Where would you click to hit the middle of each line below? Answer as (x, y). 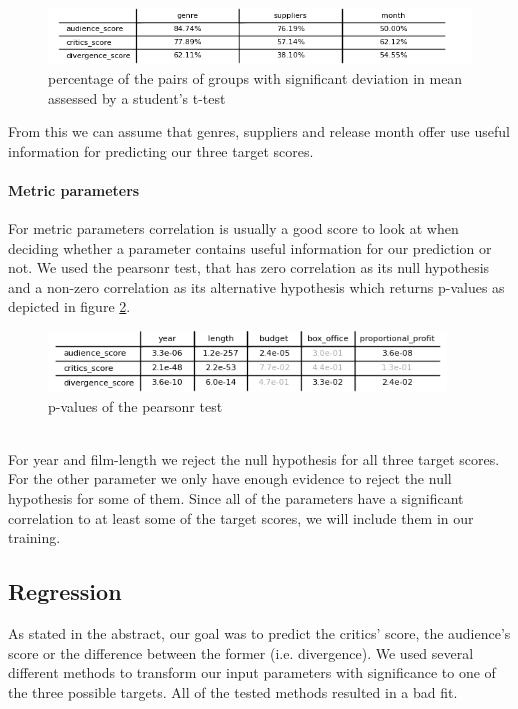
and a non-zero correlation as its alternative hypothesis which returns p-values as (256, 286)
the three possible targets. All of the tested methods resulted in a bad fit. (233, 691)
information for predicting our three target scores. (161, 150)
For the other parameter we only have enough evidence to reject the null (230, 478)
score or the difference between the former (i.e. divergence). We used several (241, 652)
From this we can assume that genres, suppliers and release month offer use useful (259, 131)
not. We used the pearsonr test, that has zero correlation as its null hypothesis (249, 267)
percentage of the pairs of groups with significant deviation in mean (255, 77)
